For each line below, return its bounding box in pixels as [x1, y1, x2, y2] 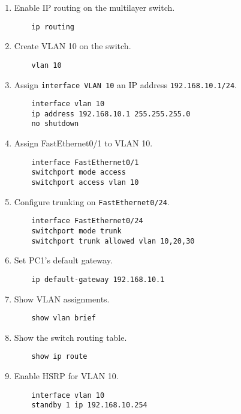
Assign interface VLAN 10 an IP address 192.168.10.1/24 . [14, 78, 237, 91]
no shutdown [31, 119, 79, 128]
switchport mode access [31, 168, 126, 177]
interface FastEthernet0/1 [31, 158, 139, 167]
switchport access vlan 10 [31, 178, 139, 187]
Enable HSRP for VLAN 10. [14, 370, 119, 382]
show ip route [31, 352, 88, 361]
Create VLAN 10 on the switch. [14, 40, 131, 52]
